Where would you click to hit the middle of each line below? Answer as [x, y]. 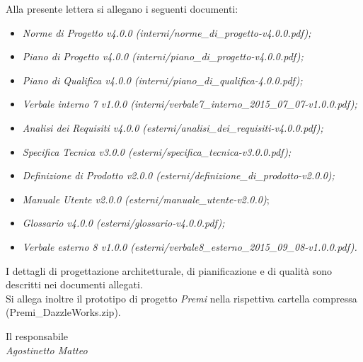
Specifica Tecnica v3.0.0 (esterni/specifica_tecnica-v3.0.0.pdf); [157, 151]
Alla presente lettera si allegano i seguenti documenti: [122, 9]
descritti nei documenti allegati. [74, 284]
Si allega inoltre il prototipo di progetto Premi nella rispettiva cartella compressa [181, 298]
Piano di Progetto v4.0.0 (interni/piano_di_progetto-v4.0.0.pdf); [163, 56]
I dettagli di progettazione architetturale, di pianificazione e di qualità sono [169, 270]
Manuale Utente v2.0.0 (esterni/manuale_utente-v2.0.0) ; [146, 199]
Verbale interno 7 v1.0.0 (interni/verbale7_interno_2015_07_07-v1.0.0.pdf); [190, 104]
